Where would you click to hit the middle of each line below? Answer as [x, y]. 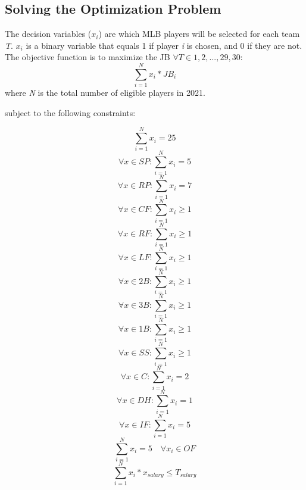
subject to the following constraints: [70, 112]
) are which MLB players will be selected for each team [199, 34]
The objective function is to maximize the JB [88, 57]
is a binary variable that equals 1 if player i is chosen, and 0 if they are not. [164, 45]
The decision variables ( [48, 34]
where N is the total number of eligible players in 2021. [105, 93]
